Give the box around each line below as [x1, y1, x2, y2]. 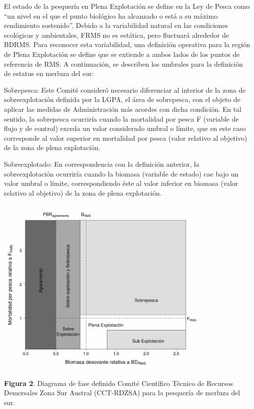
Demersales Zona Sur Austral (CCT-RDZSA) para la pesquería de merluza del [4, 387, 240, 398]
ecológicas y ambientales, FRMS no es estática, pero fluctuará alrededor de [4, 29, 229, 40]
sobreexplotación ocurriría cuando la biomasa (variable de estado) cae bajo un [4, 168, 239, 179]
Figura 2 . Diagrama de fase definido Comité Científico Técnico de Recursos [4, 378, 233, 388]
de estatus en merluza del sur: [4, 68, 94, 78]
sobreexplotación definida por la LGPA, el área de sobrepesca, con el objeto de [4, 94, 240, 104]
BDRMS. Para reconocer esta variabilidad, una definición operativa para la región [4, 39, 251, 50]
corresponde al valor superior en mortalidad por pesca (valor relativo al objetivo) [4, 132, 248, 143]
